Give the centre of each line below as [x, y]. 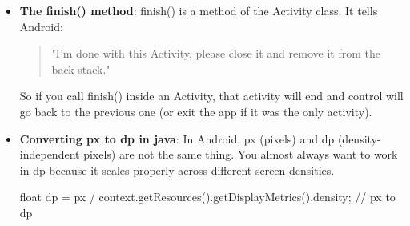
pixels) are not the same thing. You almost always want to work [241, 154]
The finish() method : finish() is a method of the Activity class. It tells [199, 10]
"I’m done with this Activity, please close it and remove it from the [216, 53]
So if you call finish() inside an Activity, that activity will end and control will [211, 96]
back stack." [81, 69]
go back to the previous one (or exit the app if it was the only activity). [196, 111]
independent [50, 154]
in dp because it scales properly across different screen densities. [177, 169]
